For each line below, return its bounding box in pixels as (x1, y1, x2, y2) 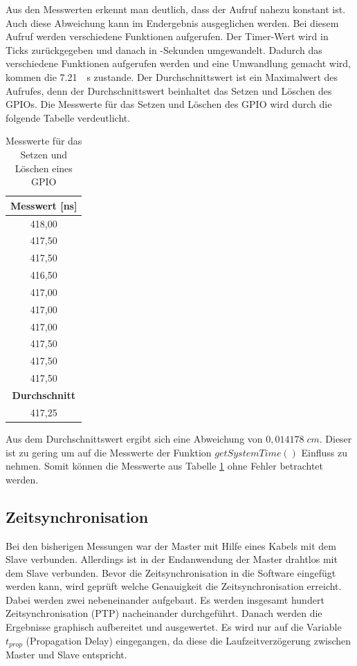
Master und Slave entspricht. (6, 647, 127, 662)
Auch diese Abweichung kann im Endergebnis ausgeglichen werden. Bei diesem (6, 15, 339, 30)
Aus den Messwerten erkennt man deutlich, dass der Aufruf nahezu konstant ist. (6, 2, 346, 16)
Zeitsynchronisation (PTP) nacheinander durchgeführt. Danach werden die (6, 606, 322, 620)
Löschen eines (15, 160, 73, 175)
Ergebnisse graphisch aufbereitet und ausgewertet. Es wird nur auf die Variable (6, 620, 342, 634)
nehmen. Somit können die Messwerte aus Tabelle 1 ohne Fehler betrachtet (6, 459, 324, 473)
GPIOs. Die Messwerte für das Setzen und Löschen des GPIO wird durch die (6, 97, 332, 111)
